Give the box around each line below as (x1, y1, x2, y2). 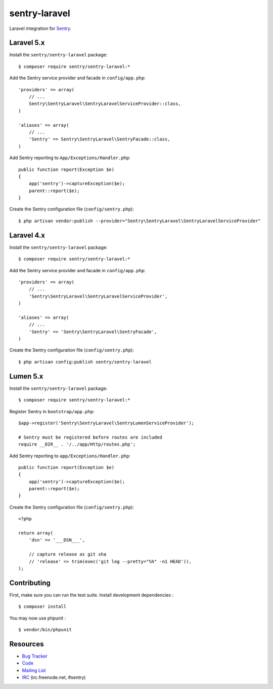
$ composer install (18, 604, 67, 609)
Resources (9, 639, 44, 648)
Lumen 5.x (9, 372, 43, 380)
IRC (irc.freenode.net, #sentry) (22, 674, 86, 680)
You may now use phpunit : (9, 615, 66, 621)
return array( (18, 530, 53, 536)
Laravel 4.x (9, 231, 45, 239)
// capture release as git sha (28, 552, 107, 557)
